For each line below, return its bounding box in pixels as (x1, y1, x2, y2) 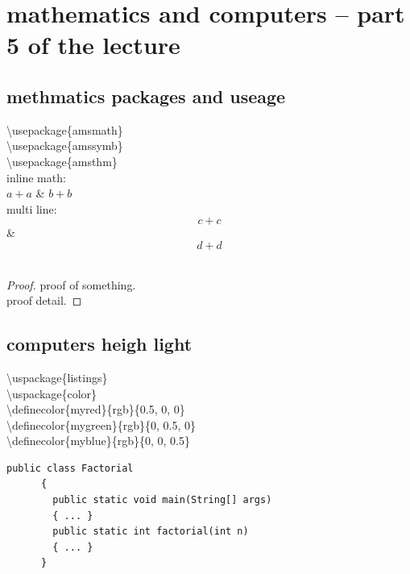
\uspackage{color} (6, 385, 97, 401)
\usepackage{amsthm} (6, 152, 118, 169)
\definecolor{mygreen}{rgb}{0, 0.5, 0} (6, 416, 197, 433)
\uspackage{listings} (6, 368, 108, 385)
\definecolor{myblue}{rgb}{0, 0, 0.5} (6, 432, 190, 449)
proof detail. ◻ (6, 292, 82, 309)
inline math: (6, 168, 66, 185)
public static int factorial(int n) (52, 526, 249, 538)
